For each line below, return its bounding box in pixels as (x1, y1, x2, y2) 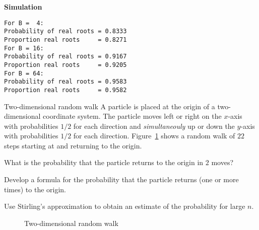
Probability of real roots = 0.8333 (4, 28, 127, 35)
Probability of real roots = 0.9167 (4, 53, 127, 60)
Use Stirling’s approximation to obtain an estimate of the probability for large (4, 201, 245, 211)
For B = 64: (4, 69, 44, 77)
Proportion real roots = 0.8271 (4, 36, 127, 43)
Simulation (4, 2, 42, 12)
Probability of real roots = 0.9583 (4, 78, 127, 86)
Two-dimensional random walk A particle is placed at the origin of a (4, 101, 215, 111)
